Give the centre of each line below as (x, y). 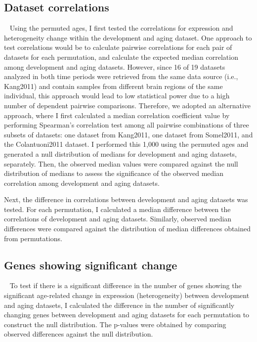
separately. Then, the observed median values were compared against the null (121, 163)
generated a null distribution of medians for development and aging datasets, (121, 153)
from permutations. (33, 238)
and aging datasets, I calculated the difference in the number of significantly (119, 305)
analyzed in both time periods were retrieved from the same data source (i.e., (121, 76)
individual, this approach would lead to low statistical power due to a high (117, 96)
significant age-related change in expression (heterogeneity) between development (127, 295)
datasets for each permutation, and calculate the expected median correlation (121, 57)
